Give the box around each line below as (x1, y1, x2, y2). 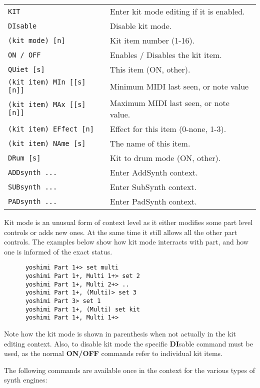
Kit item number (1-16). (109, 34, 195, 46)
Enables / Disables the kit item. (109, 49, 222, 60)
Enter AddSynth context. (109, 166, 198, 178)
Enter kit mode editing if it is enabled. (109, 5, 245, 17)
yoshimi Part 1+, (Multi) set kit (25, 305, 140, 313)
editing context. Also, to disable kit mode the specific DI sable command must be (4, 338, 253, 348)
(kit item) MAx (8, 100, 65, 108)
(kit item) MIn (8, 78, 65, 86)
